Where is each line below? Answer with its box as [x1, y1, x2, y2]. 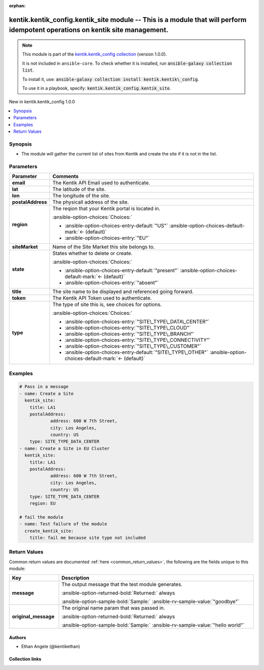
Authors [9, 635, 26, 641]
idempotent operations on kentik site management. [9, 26, 169, 34]
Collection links [9, 656, 42, 662]
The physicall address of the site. [52, 199, 129, 206]
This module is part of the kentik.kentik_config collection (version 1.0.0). [22, 52, 167, 57]
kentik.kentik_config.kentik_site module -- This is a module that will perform [9, 15, 247, 24]
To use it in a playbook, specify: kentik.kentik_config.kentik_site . [22, 85, 171, 91]
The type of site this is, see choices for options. [52, 301, 162, 308]
